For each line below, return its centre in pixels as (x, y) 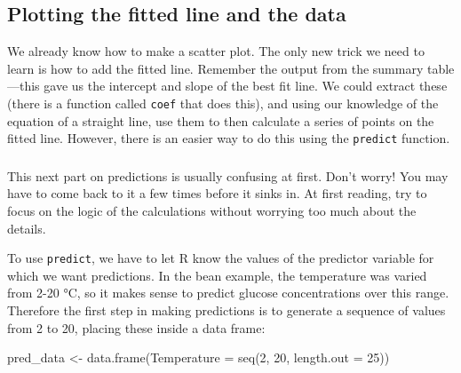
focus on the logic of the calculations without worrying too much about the (212, 210)
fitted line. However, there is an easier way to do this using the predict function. (229, 138)
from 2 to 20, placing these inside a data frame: (136, 327)
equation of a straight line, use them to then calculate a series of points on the (221, 120)
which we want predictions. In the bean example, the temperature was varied (217, 275)
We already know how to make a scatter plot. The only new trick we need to (216, 51)
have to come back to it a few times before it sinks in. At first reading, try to (217, 193)
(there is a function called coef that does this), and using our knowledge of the (223, 103)
